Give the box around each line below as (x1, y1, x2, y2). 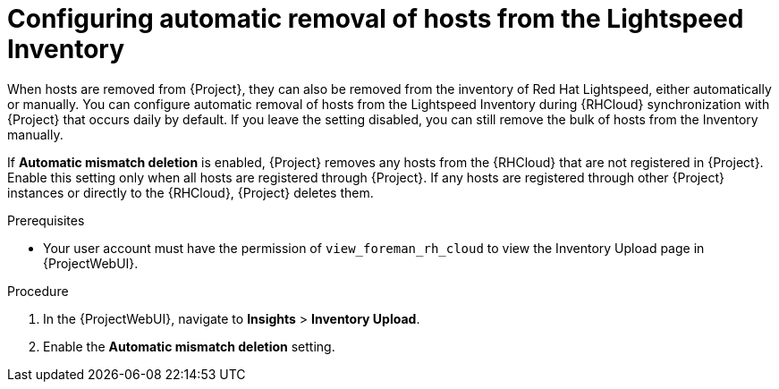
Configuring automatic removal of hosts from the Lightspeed (7, 4, 744, 34)
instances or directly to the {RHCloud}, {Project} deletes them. (7, 184, 374, 200)
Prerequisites (7, 212, 85, 228)
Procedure (7, 283, 69, 299)
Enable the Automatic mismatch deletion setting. (43, 338, 335, 354)
